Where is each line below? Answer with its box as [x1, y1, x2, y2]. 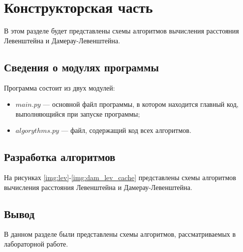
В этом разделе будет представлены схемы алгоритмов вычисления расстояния [4, 26, 239, 36]
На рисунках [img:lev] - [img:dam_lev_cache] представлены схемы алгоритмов [4, 172, 236, 183]
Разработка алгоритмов [4, 149, 116, 164]
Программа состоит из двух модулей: [4, 82, 115, 93]
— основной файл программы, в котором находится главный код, [43, 99, 239, 109]
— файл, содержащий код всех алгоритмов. [61, 125, 191, 135]
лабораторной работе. [4, 239, 68, 249]
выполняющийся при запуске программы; [15, 108, 140, 119]
